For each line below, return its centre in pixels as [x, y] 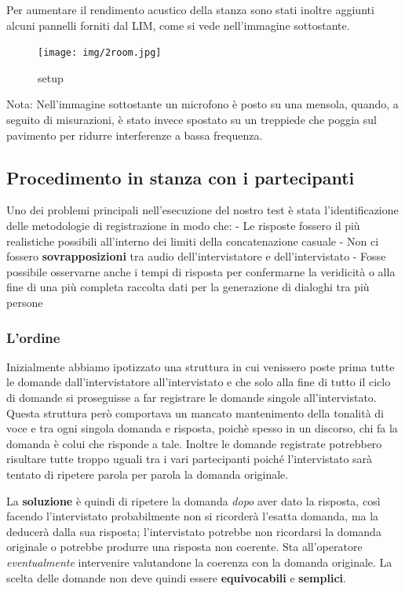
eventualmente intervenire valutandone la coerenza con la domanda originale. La [199, 562]
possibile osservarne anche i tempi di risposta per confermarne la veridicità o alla [201, 271]
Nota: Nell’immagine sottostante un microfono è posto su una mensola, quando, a [202, 104]
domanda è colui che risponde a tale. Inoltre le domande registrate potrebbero [194, 443]
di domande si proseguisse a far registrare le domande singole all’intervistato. [192, 397]
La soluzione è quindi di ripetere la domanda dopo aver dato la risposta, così [193, 500]
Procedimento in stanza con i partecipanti [181, 177]
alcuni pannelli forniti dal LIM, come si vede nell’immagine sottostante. [178, 25]
